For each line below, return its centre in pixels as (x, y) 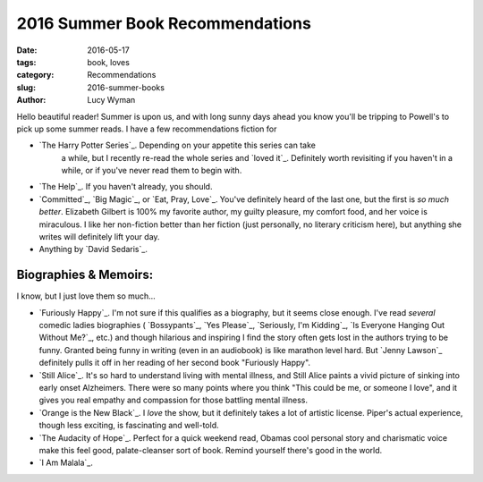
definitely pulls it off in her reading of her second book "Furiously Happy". (175, 363)
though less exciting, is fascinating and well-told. (129, 426)
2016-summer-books (126, 87)
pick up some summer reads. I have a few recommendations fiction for (147, 129)
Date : (27, 50)
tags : (26, 62)
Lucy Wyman (111, 100)
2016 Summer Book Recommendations (164, 23)
